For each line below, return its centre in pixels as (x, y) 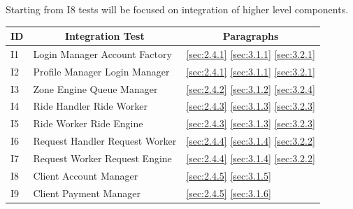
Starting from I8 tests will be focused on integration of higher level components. (177, 9)
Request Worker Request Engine (102, 158)
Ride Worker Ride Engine (88, 123)
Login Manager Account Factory (102, 53)
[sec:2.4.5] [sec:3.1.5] (229, 175)
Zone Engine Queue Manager (95, 88)
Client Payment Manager (87, 193)
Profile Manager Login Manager (101, 71)
